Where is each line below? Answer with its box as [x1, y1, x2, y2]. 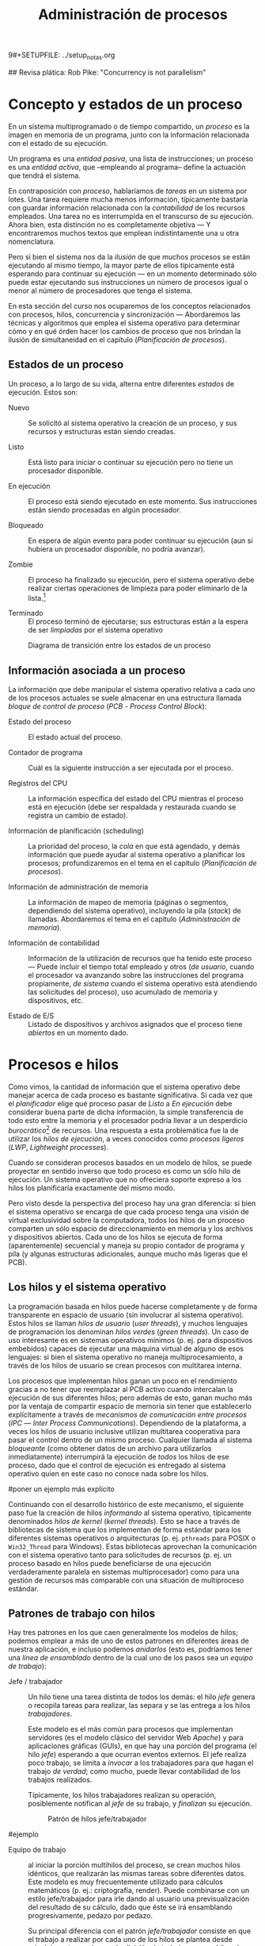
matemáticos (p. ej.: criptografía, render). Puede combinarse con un [28, 1886, 250, 1895]
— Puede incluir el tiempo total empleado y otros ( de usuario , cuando [28, 962, 255, 971]
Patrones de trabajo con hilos [8, 1607, 156, 1620]
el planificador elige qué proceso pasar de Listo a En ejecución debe [8, 1099, 233, 1109]
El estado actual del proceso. [28, 733, 123, 742]
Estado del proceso [8, 717, 72, 727]
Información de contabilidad [8, 938, 100, 948]
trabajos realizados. [28, 1775, 93, 1785]
